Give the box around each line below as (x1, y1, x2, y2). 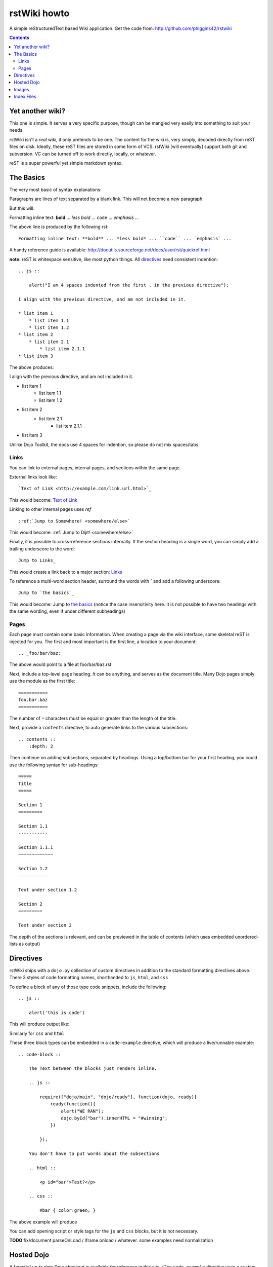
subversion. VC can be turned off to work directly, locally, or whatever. (9, 151, 156, 157)
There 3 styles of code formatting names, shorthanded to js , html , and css (9, 975, 168, 981)
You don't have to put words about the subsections (28, 1151, 160, 1157)
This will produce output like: (9, 1021, 70, 1027)
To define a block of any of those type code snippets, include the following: (9, 984, 167, 990)
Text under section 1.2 (18, 887, 77, 893)
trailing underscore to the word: (9, 545, 75, 552)
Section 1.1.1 (18, 844, 53, 850)
